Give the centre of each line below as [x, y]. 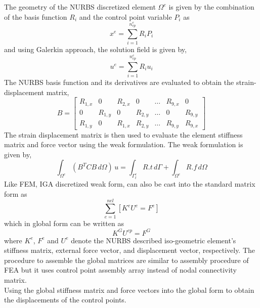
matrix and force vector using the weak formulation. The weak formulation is [124, 144]
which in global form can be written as [64, 223]
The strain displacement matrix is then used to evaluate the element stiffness [123, 134]
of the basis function [36, 16]
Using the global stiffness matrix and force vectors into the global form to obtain [129, 290]
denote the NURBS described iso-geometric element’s [154, 240]
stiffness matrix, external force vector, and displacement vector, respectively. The [130, 250]
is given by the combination [211, 7]
